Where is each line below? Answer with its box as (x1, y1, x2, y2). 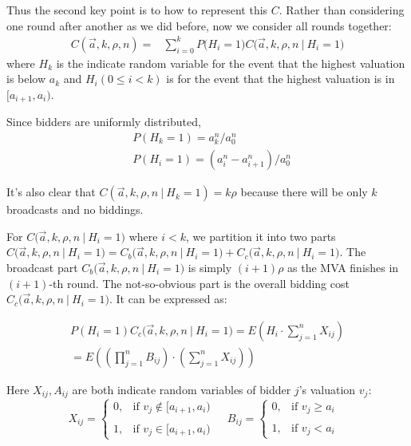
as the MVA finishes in (287, 259, 399, 275)
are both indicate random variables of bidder (72, 381, 291, 397)
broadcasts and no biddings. (6, 201, 144, 218)
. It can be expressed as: (109, 290, 227, 307)
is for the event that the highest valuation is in (166, 70, 395, 87)
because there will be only (240, 184, 368, 200)
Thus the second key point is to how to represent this (6, 2, 268, 18)
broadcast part (6, 259, 78, 275)
